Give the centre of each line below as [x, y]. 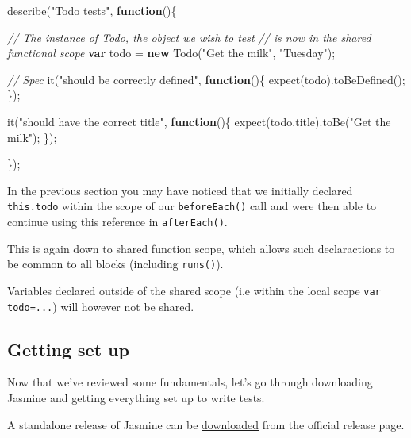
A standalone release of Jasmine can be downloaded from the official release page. [206, 424]
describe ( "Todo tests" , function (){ [92, 10]
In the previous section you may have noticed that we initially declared [180, 190]
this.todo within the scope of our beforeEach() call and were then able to [192, 206]
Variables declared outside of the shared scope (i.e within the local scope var [194, 290]
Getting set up [68, 349]
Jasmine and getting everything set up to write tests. [136, 398]
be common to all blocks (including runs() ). [115, 264]
